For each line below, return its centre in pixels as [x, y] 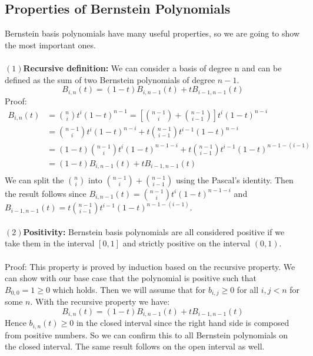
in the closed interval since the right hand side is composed [183, 323]
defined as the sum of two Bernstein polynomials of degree [110, 79]
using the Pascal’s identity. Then [234, 180]
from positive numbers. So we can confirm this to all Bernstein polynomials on [146, 334]
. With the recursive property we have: [100, 301]
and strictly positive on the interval [187, 243]
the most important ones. [50, 44]
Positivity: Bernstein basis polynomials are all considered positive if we [154, 231]
